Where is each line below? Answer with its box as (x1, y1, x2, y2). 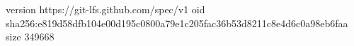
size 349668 (6, 29, 55, 44)
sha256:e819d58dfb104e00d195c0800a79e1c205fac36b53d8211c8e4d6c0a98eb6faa (6, 15, 348, 30)
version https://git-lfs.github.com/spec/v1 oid (6, 2, 205, 16)
